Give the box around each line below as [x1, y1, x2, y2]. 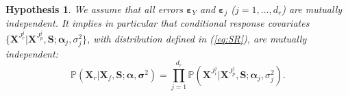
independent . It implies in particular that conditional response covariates [5, 16, 310, 30]
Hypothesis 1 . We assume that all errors [5, 2, 184, 16]
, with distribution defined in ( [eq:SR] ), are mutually [87, 31, 307, 45]
